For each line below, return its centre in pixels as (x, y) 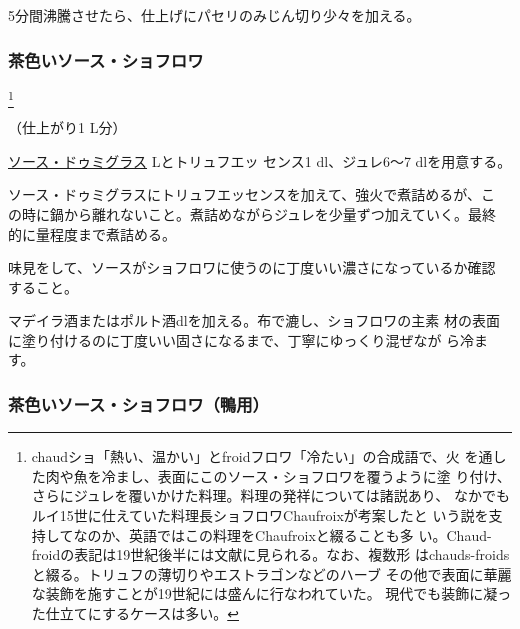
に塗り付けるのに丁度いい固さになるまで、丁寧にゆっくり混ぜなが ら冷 (241, 339)
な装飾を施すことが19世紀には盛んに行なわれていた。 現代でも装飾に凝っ (271, 593)
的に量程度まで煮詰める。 (92, 233)
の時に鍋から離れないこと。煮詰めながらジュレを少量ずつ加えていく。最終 (252, 213)
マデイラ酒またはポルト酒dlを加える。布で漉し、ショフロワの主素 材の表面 (254, 320)
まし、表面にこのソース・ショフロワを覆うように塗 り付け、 (313, 475)
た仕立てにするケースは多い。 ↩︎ (135, 613)
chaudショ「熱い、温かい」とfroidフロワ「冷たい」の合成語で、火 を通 (262, 456)
